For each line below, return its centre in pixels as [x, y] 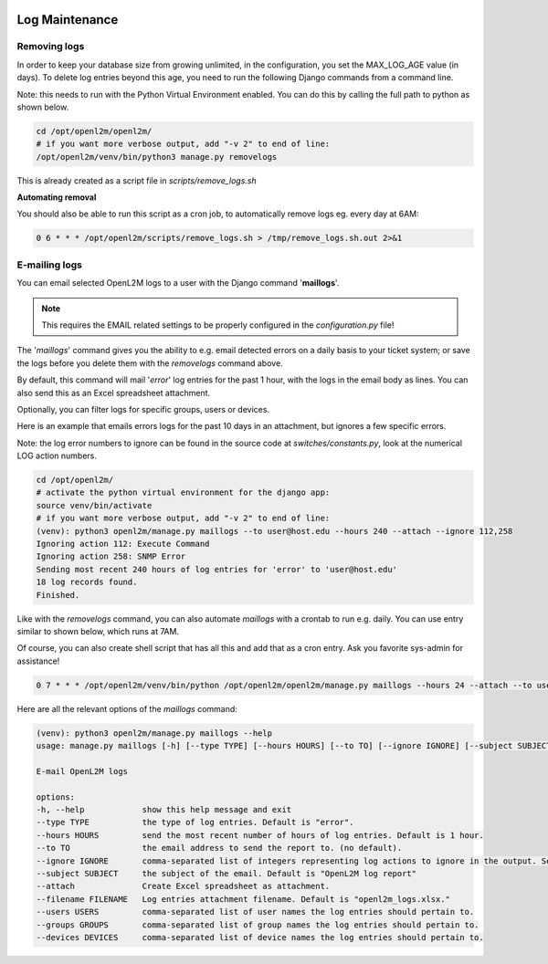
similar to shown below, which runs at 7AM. [98, 631]
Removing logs [51, 47]
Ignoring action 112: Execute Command [123, 544]
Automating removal [57, 197]
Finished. [58, 595]
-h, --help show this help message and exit [164, 810]
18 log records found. [87, 582]
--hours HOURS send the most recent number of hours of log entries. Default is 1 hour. [260, 835]
